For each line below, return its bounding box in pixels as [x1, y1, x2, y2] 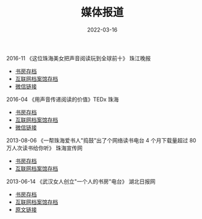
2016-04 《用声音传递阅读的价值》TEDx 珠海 [6, 96, 119, 103]
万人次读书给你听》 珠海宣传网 [6, 144, 83, 151]
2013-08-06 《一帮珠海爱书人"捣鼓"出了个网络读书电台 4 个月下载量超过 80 [6, 136, 197, 144]
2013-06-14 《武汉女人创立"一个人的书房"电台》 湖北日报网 [6, 178, 156, 185]
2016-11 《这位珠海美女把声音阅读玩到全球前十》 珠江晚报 [6, 54, 151, 61]
